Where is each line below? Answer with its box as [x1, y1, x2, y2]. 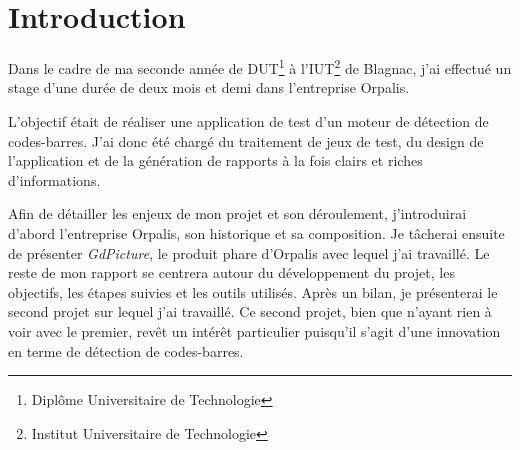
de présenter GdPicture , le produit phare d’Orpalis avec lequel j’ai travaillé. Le [8, 242, 490, 263]
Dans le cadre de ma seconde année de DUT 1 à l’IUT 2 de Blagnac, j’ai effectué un [8, 55, 512, 78]
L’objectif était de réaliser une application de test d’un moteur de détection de [8, 110, 489, 131]
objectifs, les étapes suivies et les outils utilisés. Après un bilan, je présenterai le [8, 281, 498, 302]
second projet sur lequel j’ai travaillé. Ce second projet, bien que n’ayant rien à [8, 301, 492, 322]
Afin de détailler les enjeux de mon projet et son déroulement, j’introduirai [8, 203, 467, 224]
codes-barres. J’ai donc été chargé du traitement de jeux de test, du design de [8, 130, 484, 151]
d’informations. [8, 169, 101, 190]
